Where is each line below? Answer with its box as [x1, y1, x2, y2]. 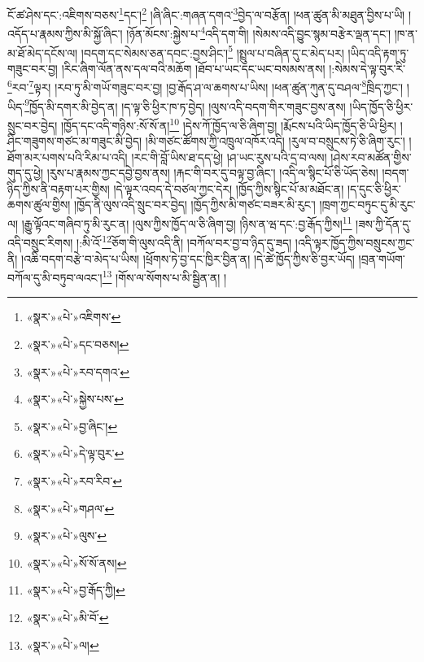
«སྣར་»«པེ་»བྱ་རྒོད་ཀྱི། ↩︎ [26, 581, 125, 599]
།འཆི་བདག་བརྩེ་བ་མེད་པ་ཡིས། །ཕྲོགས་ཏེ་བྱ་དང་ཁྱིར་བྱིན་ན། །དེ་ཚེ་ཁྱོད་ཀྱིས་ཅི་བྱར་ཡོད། [21, 250, 355, 267]
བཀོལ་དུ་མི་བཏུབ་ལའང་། [7, 268, 103, 285]
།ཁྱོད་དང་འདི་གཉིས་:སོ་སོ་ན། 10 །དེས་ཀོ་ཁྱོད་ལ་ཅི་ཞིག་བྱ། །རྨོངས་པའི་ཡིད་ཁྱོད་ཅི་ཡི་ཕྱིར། [60, 114, 397, 133]
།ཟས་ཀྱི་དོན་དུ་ [356, 215, 412, 232]
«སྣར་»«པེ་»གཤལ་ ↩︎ [26, 499, 115, 516]
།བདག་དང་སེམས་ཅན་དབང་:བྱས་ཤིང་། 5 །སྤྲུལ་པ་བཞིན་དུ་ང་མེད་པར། [81, 41, 344, 61]
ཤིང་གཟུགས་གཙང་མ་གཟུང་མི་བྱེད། [7, 133, 142, 150]
